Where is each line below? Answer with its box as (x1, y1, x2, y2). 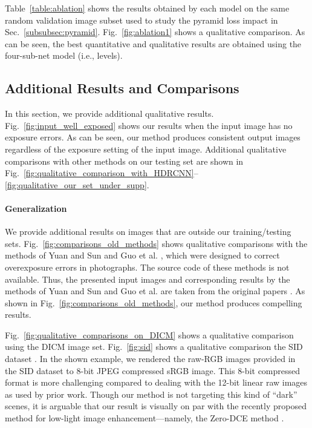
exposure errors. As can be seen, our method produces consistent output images (5, 131, 301, 143)
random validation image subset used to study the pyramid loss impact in (5, 13, 278, 26)
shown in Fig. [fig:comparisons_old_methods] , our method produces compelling (5, 296, 302, 309)
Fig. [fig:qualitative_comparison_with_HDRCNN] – (5, 166, 198, 179)
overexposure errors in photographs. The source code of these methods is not (5, 260, 290, 273)
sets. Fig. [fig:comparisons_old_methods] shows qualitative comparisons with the (5, 237, 308, 249)
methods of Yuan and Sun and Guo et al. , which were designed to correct (5, 249, 280, 262)
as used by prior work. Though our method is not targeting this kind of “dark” (5, 387, 297, 400)
